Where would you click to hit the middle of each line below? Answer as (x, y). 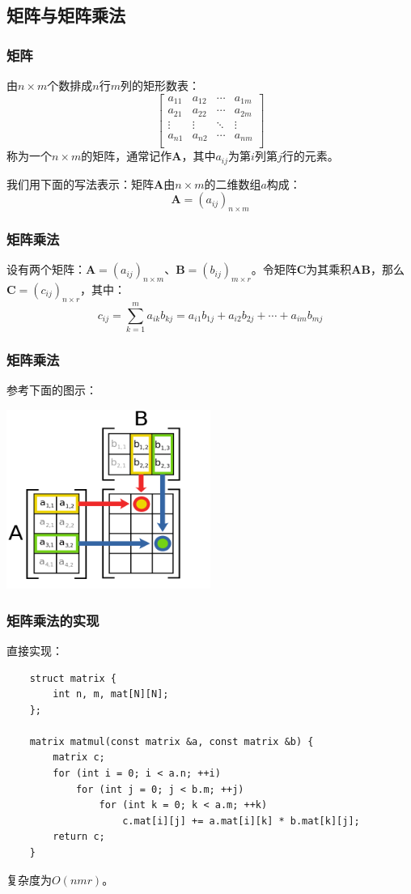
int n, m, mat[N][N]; (111, 694)
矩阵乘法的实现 (53, 620)
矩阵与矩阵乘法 (66, 15)
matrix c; (79, 758)
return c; (79, 837)
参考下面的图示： (52, 390)
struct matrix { (73, 678)
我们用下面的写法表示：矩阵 (80, 183)
